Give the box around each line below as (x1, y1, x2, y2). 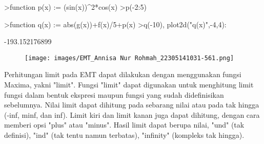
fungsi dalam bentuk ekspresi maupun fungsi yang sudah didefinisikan (4, 89, 224, 100)
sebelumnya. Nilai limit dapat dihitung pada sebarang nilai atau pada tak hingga (4, 99, 259, 110)
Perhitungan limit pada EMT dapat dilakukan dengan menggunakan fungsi (4, 69, 241, 80)
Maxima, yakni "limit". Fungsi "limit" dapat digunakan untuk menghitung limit (4, 79, 254, 90)
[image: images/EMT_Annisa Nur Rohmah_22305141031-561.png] (25, 54, 234, 62)
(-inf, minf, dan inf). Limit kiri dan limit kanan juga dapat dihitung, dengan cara (4, 109, 260, 120)
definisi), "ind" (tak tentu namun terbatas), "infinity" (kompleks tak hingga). (4, 130, 245, 140)
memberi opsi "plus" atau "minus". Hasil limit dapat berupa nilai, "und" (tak (4, 119, 245, 130)
